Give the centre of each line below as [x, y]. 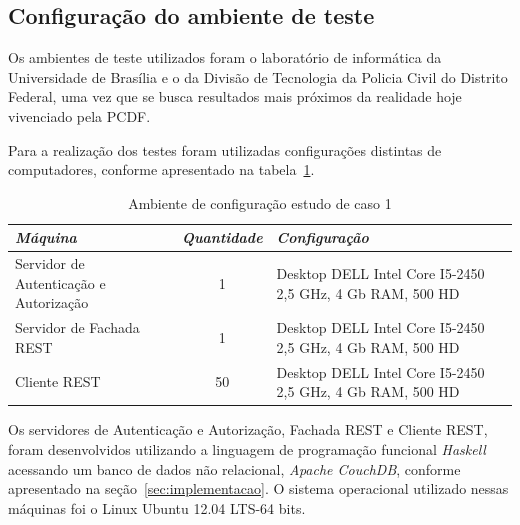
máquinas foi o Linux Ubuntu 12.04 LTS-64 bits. [157, 507]
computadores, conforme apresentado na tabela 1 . [161, 169]
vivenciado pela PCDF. [79, 115]
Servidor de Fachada [77, 327]
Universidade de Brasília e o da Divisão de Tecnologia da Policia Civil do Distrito [258, 76]
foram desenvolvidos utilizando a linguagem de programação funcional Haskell [247, 448]
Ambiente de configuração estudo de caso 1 [260, 202]
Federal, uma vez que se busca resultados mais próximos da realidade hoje [235, 96]
